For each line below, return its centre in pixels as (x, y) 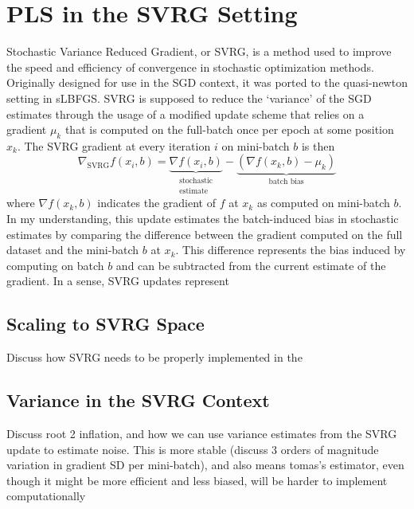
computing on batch (55, 265)
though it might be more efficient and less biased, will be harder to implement (197, 480)
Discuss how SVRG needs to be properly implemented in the (154, 357)
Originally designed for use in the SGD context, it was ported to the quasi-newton (207, 82)
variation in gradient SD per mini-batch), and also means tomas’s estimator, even (205, 465)
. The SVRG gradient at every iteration (114, 145)
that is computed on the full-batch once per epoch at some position (229, 129)
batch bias (286, 182)
